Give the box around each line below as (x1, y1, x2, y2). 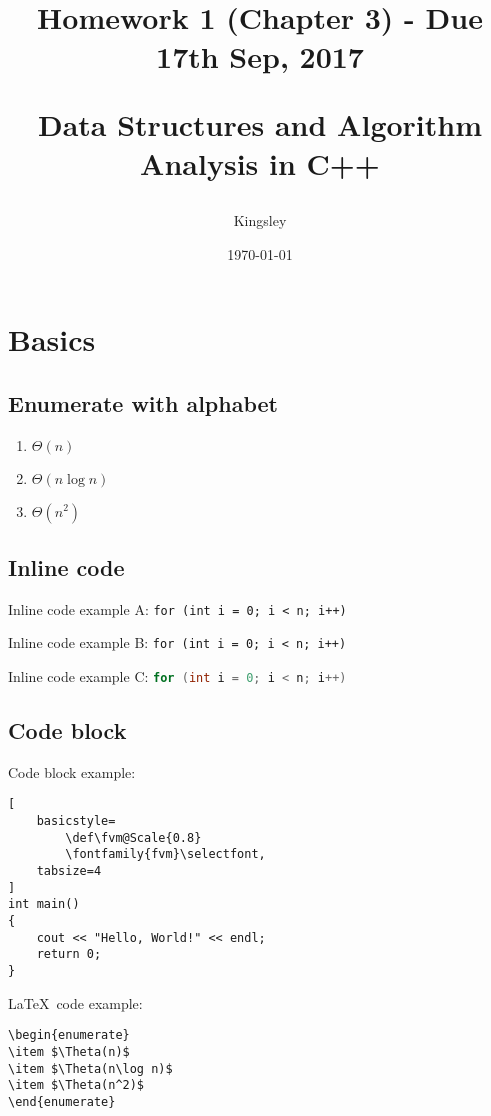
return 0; (36, 947, 102, 962)
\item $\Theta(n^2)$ (8, 1078, 145, 1093)
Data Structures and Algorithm (37, 103, 483, 144)
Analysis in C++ (140, 142, 380, 183)
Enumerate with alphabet (8, 387, 278, 418)
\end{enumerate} (8, 1094, 116, 1109)
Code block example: (8, 761, 136, 782)
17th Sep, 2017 (156, 36, 364, 77)
